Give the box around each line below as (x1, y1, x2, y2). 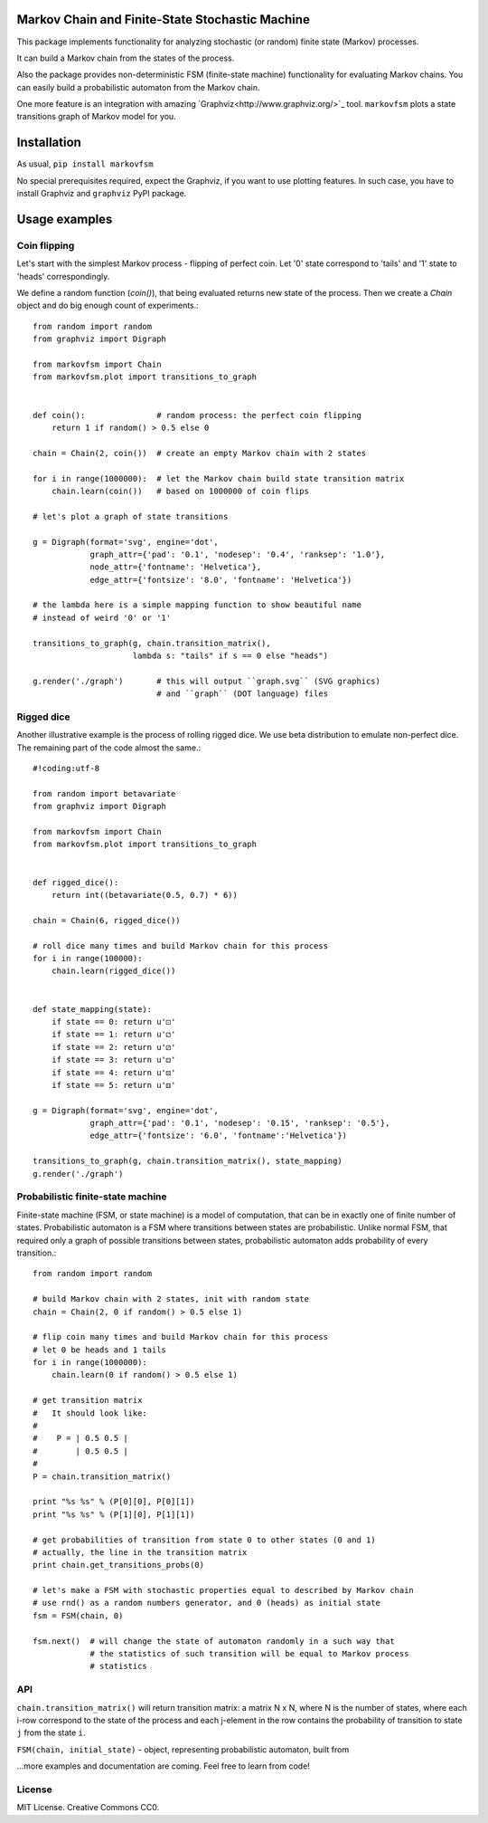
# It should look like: (33, 1408, 148, 1418)
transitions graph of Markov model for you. (16, 111, 176, 122)
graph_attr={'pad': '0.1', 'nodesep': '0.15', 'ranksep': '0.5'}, (89, 1118, 390, 1129)
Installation (16, 135, 81, 150)
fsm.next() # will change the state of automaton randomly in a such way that (33, 1636, 395, 1646)
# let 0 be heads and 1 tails (33, 1344, 167, 1355)
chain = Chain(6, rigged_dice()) (33, 915, 181, 925)
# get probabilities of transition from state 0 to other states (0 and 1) (33, 1534, 376, 1545)
